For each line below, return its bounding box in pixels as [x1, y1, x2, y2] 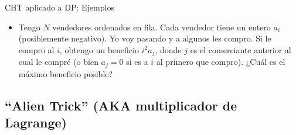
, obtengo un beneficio [60, 43, 139, 56]
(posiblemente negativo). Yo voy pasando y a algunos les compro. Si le [18, 32, 271, 44]
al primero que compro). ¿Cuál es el [156, 56, 285, 68]
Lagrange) [5, 113, 67, 131]
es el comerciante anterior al [190, 43, 291, 56]
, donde [155, 43, 182, 56]
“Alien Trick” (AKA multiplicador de [5, 96, 237, 114]
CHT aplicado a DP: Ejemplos [5, 1, 114, 13]
